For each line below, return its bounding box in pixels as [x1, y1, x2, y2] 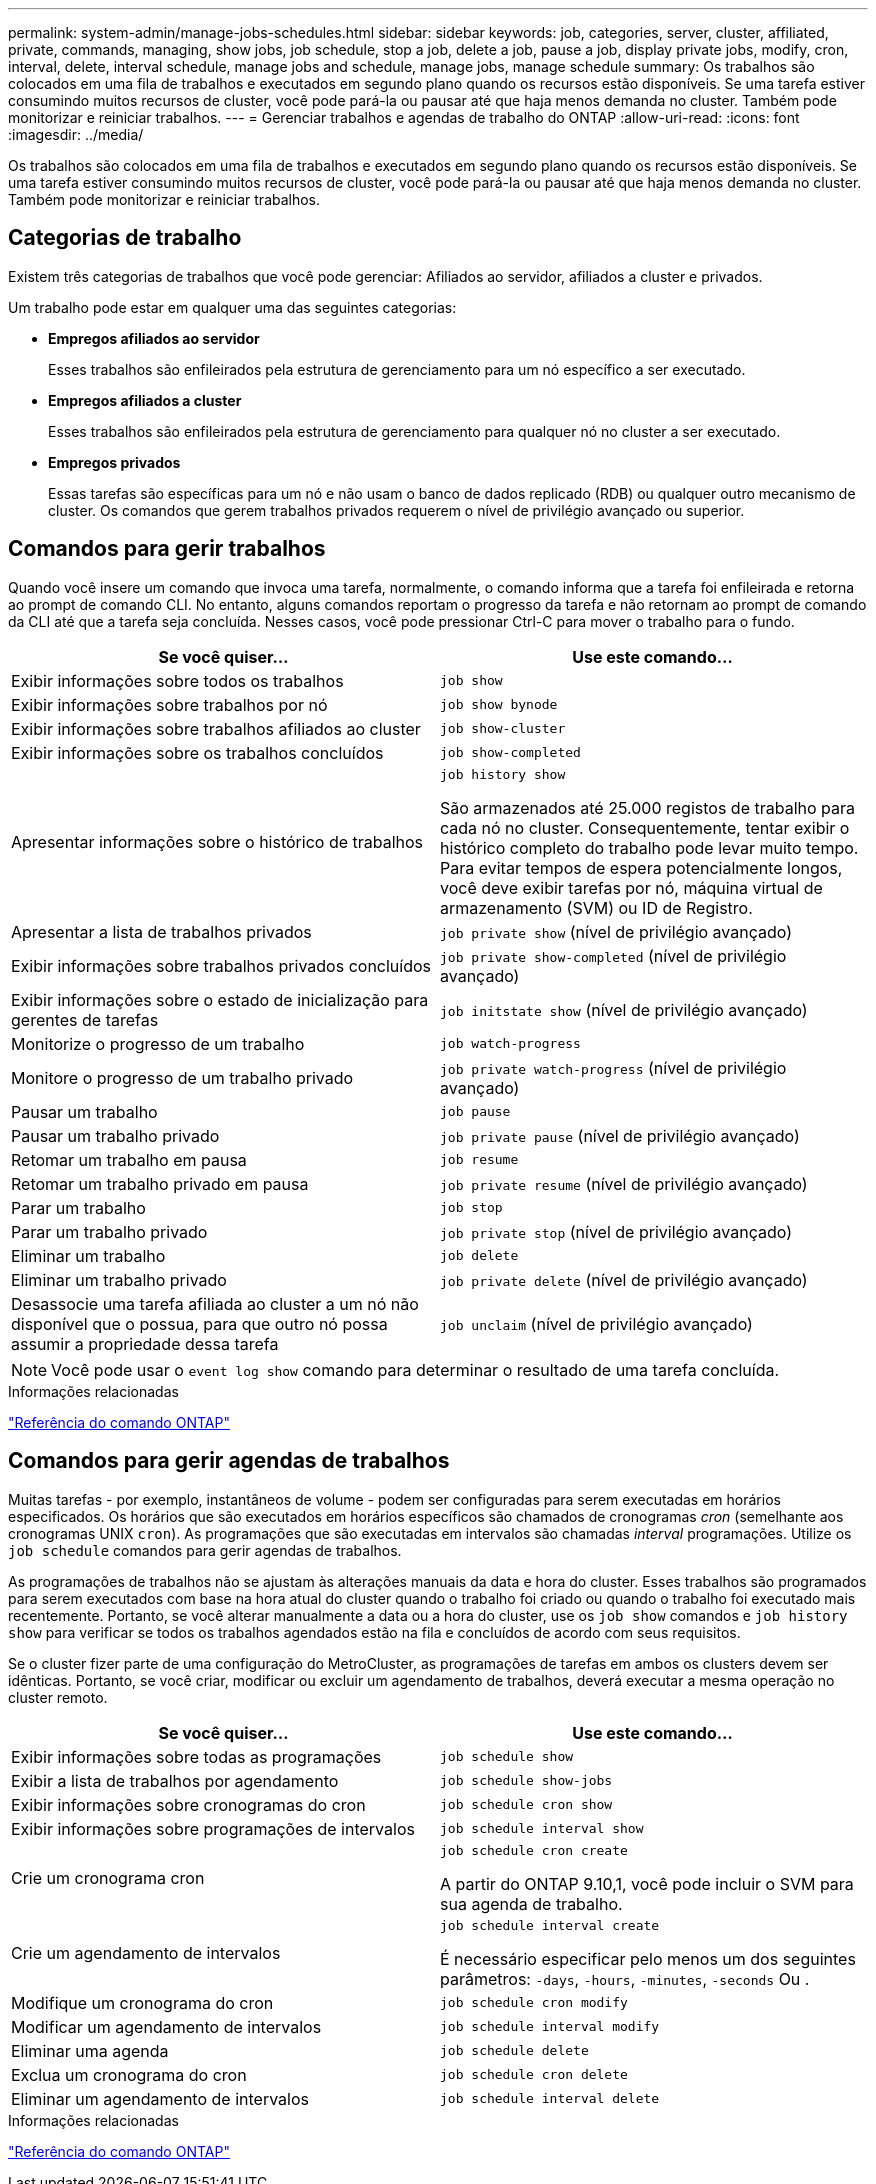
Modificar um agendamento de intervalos [11, 2016, 322, 2037]
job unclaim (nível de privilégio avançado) [440, 1313, 753, 1334]
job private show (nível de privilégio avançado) [440, 921, 793, 942]
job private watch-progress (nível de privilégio [440, 1057, 787, 1078]
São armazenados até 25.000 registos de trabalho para [440, 797, 856, 818]
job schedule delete [440, 2043, 589, 2059]
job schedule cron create [440, 1842, 628, 1858]
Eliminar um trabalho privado [11, 1269, 227, 1290]
